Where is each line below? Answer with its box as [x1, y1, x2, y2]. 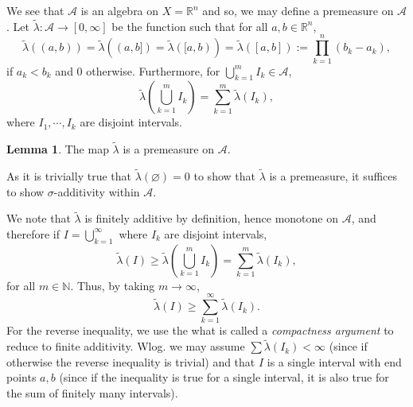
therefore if [6, 225, 60, 242]
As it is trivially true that [6, 167, 131, 184]
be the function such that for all [111, 17, 268, 34]
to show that [193, 167, 255, 184]
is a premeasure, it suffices [269, 167, 398, 184]
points [6, 369, 37, 386]
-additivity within [53, 183, 140, 200]
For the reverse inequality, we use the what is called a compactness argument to [6, 322, 394, 339]
